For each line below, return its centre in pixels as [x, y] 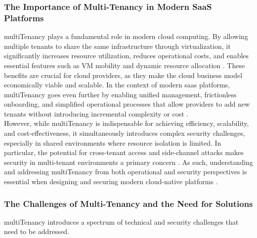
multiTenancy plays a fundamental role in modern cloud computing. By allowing [126, 36]
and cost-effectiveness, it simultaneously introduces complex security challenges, [125, 133]
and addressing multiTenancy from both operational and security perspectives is [126, 172]
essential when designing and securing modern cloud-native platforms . [111, 181]
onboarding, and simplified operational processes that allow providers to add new [127, 104]
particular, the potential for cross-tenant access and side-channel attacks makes [124, 152]
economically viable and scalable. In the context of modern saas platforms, [117, 85]
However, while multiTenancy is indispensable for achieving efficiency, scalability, [127, 123]
